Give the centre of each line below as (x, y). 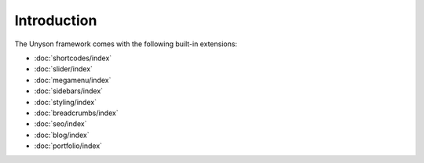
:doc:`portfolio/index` (68, 146)
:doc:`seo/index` (60, 124)
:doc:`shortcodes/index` (73, 58)
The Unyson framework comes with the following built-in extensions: (126, 44)
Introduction (56, 20)
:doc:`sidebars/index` (69, 91)
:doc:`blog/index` (62, 135)
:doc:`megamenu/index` (73, 80)
